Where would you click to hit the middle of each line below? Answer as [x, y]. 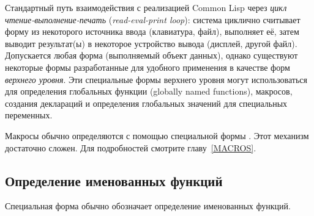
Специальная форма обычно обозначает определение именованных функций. [148, 206]
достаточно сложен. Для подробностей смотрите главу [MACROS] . [131, 147]
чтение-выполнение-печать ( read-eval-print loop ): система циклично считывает [153, 19]
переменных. [29, 115]
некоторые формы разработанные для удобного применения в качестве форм [148, 67]
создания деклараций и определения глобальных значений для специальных [146, 103]
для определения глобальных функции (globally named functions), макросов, [149, 91]
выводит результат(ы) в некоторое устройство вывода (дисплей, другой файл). [151, 43]
